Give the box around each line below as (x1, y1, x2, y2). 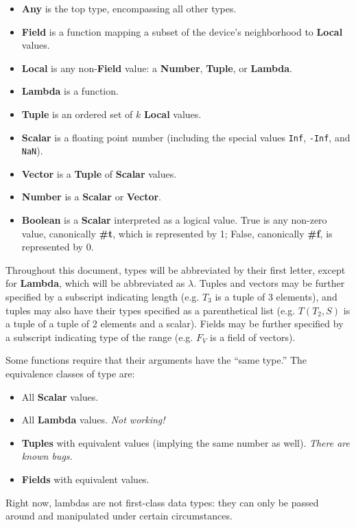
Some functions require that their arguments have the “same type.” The (5, 353, 307, 367)
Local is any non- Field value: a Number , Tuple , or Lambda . (21, 60, 293, 75)
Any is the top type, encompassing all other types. (21, 1, 237, 15)
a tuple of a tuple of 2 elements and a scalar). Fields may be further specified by (5, 316, 344, 331)
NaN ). (21, 143, 43, 158)
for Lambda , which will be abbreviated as (5, 276, 185, 290)
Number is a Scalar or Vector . (21, 189, 162, 204)
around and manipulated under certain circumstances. (5, 508, 233, 523)
